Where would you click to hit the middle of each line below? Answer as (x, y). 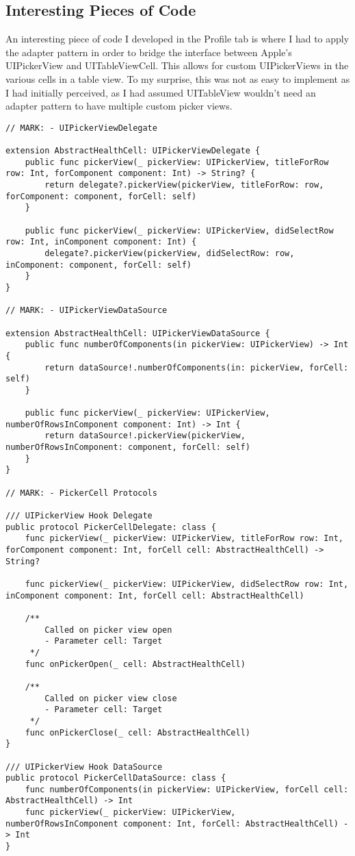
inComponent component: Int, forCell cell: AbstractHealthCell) (155, 595)
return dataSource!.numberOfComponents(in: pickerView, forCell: (197, 367)
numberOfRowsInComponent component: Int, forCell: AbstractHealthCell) (172, 823)
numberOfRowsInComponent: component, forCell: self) (128, 448)
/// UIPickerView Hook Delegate (79, 516)
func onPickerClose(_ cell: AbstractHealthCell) (137, 732)
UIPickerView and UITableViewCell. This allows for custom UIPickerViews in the (177, 65)
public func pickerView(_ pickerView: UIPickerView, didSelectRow (179, 230)
